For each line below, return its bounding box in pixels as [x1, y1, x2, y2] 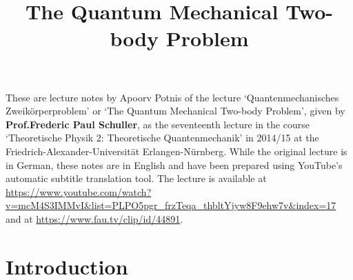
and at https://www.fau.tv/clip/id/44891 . [6, 211, 183, 226]
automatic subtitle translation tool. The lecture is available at [6, 171, 267, 186]
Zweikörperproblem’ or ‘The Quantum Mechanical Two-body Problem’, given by [6, 103, 345, 118]
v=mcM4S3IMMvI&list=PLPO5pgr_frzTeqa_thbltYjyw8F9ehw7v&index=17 [6, 198, 336, 212]
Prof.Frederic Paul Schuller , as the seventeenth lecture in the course [6, 117, 310, 131]
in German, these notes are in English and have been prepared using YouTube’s [6, 157, 343, 172]
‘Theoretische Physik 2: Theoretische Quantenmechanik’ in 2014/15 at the [6, 130, 319, 145]
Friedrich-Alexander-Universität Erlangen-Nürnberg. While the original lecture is [6, 143, 347, 158]
